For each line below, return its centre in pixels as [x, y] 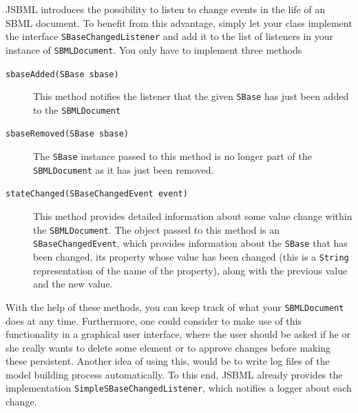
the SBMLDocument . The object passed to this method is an [157, 229]
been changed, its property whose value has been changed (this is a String [191, 256]
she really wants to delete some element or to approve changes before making [168, 347]
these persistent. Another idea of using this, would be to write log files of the [168, 361]
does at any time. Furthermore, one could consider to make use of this [154, 320]
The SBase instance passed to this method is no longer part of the [172, 156]
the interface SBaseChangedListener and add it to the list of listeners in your [170, 36]
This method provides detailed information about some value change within [193, 216]
